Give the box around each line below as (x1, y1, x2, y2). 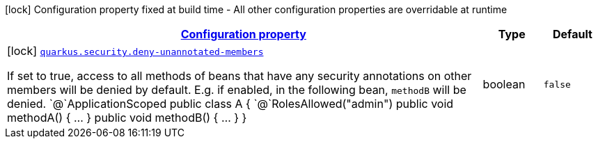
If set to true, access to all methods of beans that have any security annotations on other (7, 69, 472, 83)
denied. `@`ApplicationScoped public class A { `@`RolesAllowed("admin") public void (7, 97, 454, 111)
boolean (482, 77, 526, 91)
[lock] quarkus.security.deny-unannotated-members (7, 44, 264, 58)
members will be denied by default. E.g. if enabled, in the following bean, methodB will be (7, 83, 466, 97)
